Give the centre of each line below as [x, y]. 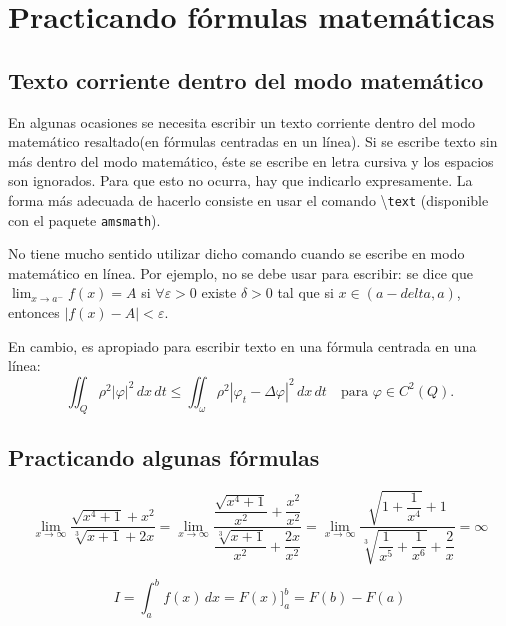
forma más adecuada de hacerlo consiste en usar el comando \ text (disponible [248, 199]
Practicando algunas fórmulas [164, 457]
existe [219, 292]
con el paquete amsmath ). [84, 219]
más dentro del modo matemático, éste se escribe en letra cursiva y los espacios [251, 160]
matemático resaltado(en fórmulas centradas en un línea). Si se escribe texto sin [253, 141]
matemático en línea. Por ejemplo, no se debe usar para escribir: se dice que [240, 272]
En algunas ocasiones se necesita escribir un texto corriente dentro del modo [242, 121]
